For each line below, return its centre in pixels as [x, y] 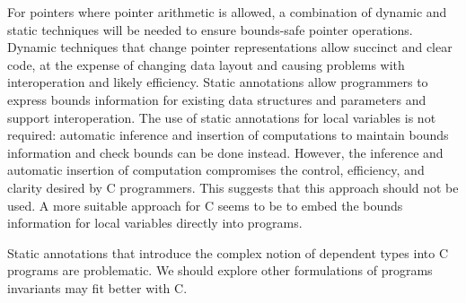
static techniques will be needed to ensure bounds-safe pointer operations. [210, 29]
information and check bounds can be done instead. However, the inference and [225, 152]
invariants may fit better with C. [97, 287]
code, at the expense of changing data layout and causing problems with [206, 64]
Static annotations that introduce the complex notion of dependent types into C [228, 252]
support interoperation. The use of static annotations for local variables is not [222, 117]
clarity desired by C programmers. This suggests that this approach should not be [233, 187]
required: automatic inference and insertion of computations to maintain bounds [228, 135]
